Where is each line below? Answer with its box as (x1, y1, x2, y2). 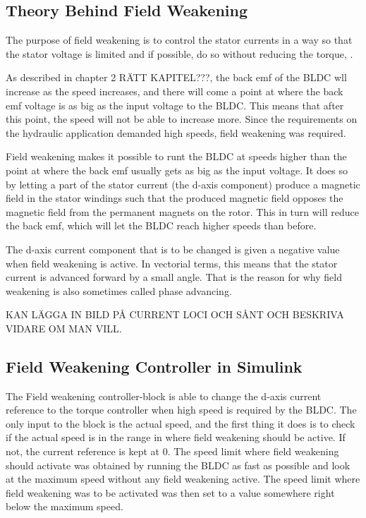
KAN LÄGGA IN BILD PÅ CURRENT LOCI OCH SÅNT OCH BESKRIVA (6, 307, 344, 322)
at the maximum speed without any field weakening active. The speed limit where (6, 471, 360, 486)
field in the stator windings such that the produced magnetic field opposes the (6, 191, 343, 205)
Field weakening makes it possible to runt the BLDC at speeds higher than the (6, 149, 347, 164)
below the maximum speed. (6, 499, 123, 514)
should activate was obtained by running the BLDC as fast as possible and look (6, 457, 350, 472)
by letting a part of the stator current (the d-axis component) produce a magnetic (6, 176, 360, 191)
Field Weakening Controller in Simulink (6, 355, 303, 377)
